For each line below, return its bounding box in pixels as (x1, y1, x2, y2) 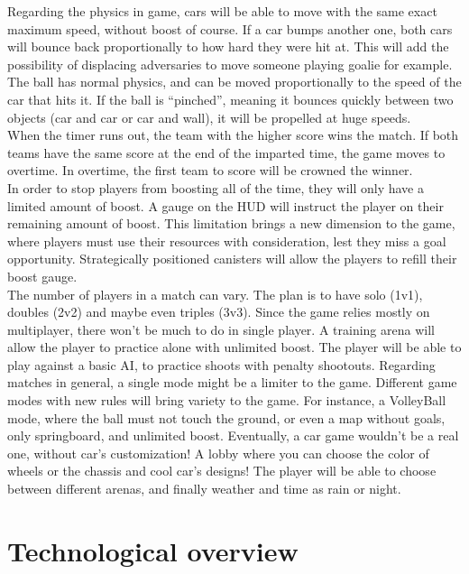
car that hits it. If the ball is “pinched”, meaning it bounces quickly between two (7, 89, 454, 108)
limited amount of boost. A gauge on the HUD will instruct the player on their (7, 196, 444, 215)
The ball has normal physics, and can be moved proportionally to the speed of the (7, 72, 462, 91)
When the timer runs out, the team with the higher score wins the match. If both (7, 125, 459, 144)
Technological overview (7, 532, 299, 569)
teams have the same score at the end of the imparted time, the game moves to (7, 143, 446, 162)
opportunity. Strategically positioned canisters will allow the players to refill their (7, 249, 457, 268)
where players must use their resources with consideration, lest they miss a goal (7, 231, 446, 250)
